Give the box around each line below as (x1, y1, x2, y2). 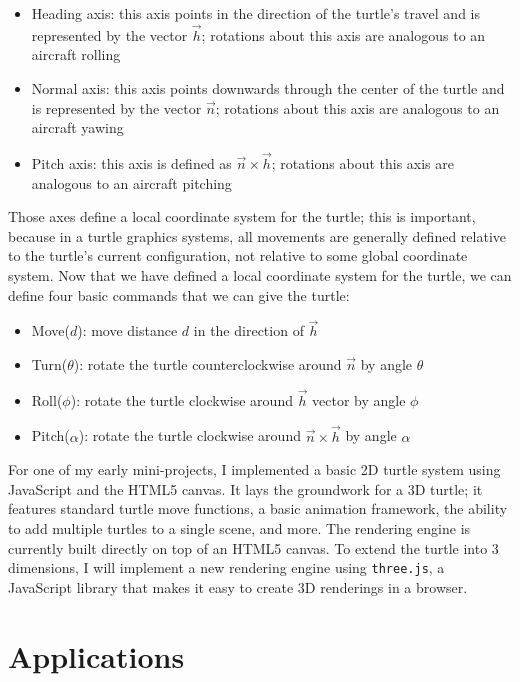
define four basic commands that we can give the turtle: (8, 284, 350, 305)
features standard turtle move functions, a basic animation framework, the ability (8, 498, 508, 519)
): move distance (77, 320, 178, 341)
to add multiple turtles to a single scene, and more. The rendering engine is (8, 517, 471, 538)
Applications (8, 635, 185, 676)
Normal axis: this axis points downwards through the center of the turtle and (31, 78, 505, 98)
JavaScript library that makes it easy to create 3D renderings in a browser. (8, 576, 468, 597)
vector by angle (312, 389, 406, 410)
